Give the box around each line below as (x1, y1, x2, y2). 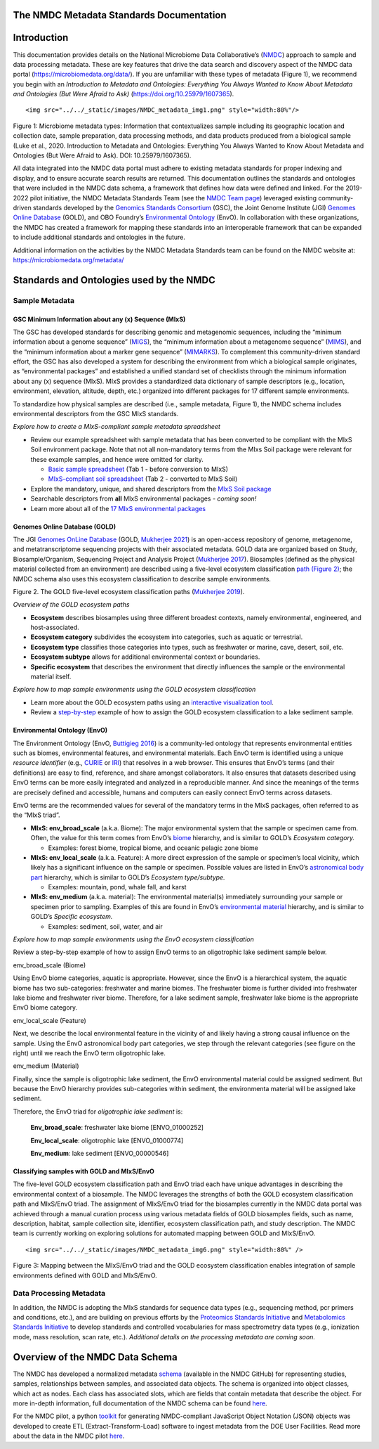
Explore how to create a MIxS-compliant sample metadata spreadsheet (13, 423, 221, 431)
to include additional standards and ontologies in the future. (13, 233, 186, 242)
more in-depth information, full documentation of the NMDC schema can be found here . (13, 1399, 267, 1408)
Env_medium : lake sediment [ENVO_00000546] (30, 1149, 169, 1158)
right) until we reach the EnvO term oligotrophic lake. (13, 1048, 166, 1057)
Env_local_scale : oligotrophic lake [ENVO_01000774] (30, 1136, 184, 1145)
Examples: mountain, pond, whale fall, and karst (48, 883, 187, 891)
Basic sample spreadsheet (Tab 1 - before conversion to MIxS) (48, 465, 228, 473)
